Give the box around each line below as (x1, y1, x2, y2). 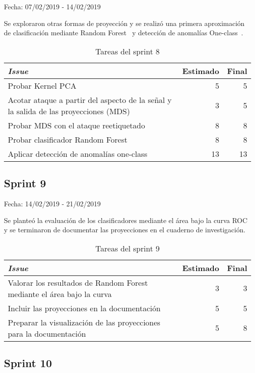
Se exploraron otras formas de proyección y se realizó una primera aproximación (4, 18, 245, 28)
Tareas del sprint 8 (95, 45, 160, 57)
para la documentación (8, 327, 86, 339)
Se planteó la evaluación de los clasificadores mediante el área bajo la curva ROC (4, 215, 248, 225)
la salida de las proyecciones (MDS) (8, 105, 130, 117)
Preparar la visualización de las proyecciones (8, 316, 160, 328)
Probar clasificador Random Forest (8, 133, 127, 145)
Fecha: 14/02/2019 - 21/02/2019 (4, 198, 101, 208)
